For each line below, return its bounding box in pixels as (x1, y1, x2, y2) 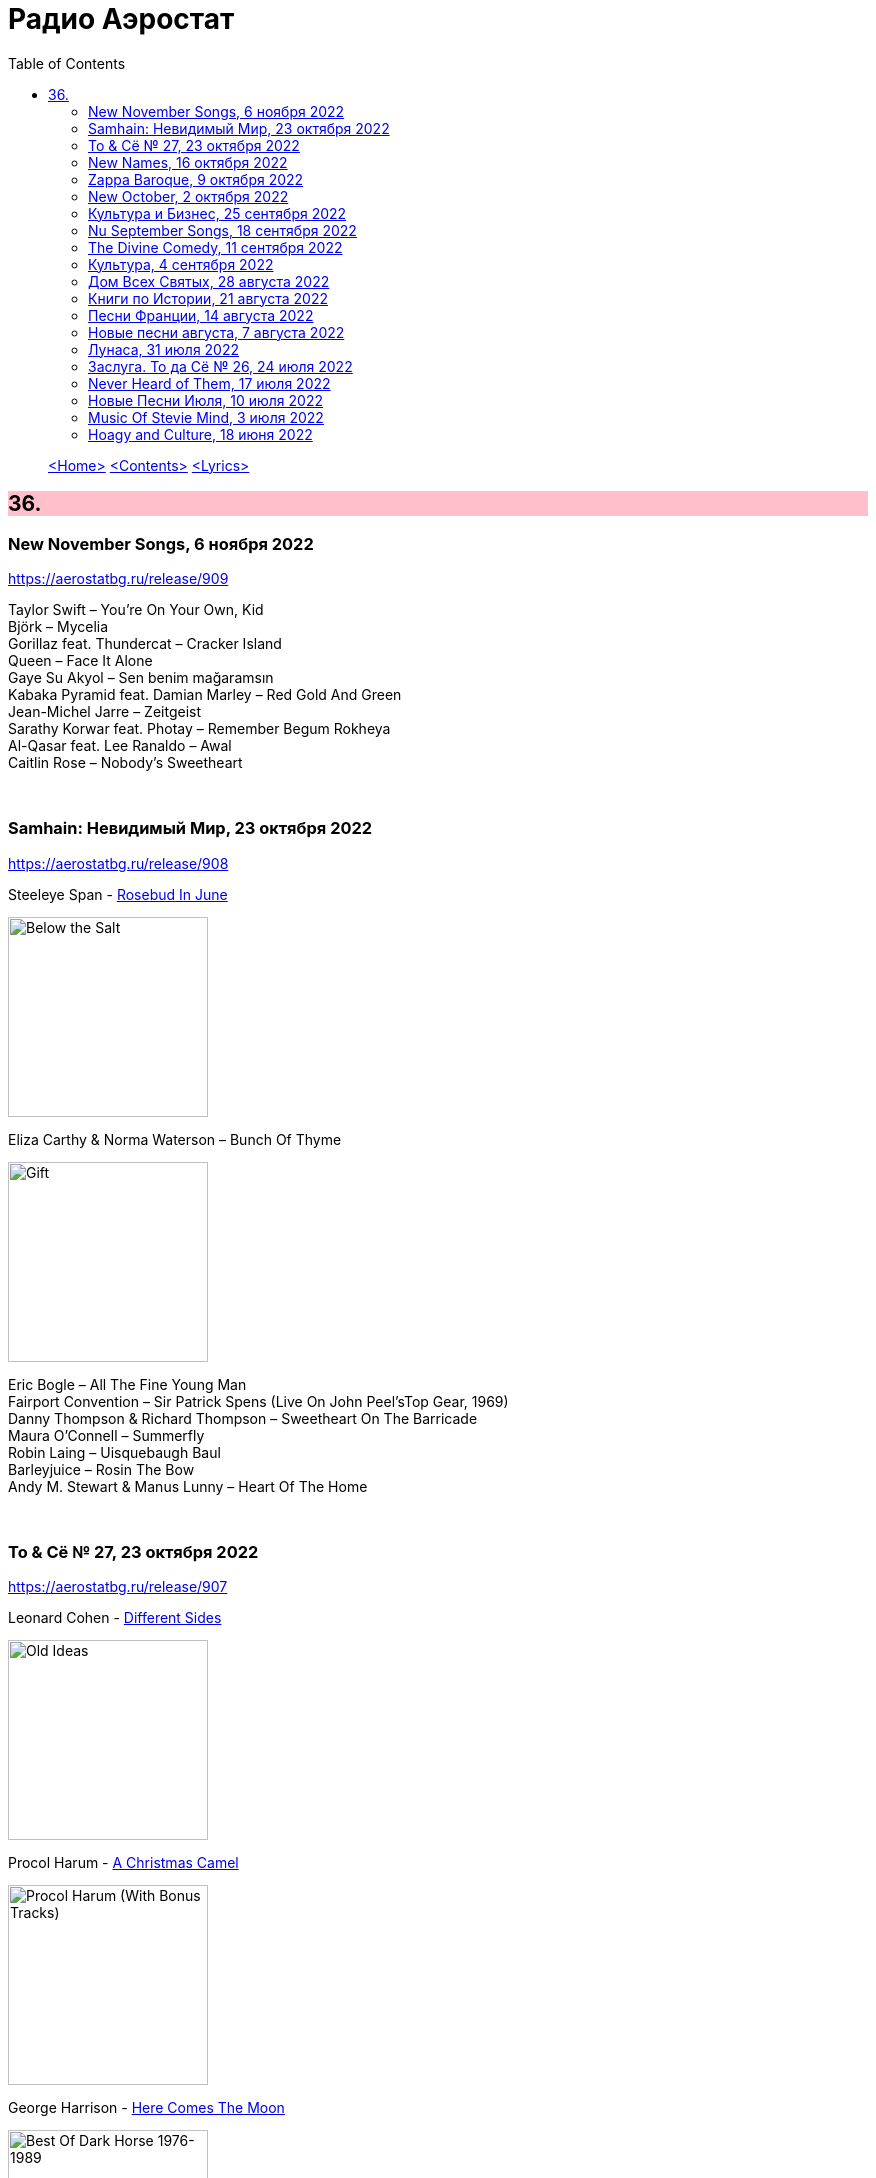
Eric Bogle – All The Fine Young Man (8, 1375, 247, 1393)
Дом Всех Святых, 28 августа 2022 (88, 272, 330, 290)
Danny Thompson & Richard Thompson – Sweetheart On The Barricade (8, 1409, 478, 1427)
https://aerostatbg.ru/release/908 (8, 854, 229, 872)
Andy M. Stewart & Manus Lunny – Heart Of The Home (8, 1477, 368, 1495)
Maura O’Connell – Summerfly (8, 1426, 205, 1444)
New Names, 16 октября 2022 (88, 153, 288, 171)
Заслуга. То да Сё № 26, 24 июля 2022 (88, 357, 353, 375)
